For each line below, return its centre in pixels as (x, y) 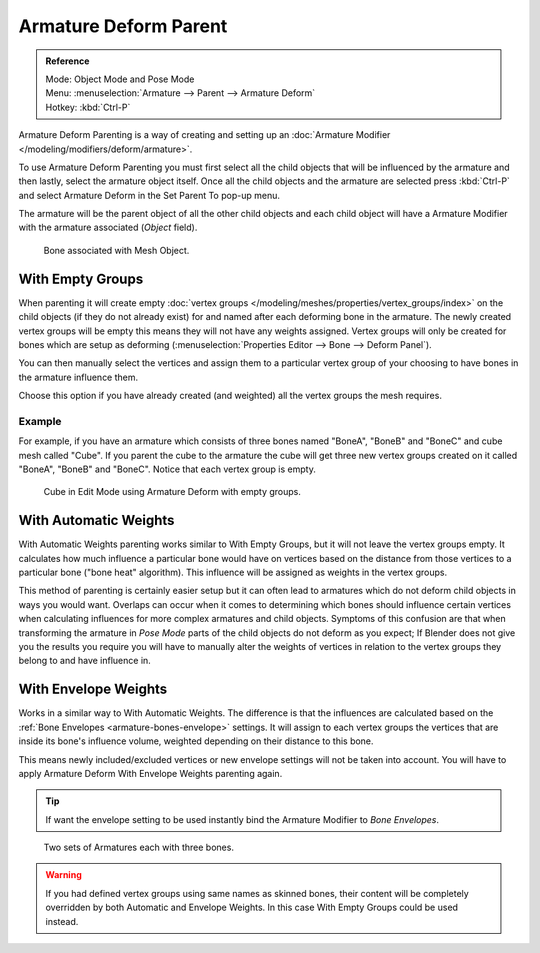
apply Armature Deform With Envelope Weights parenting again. (150, 773)
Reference (67, 61)
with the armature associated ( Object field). (108, 227)
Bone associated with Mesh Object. (116, 250)
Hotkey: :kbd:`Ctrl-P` (88, 107)
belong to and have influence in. (85, 661)
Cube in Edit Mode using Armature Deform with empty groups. (172, 492)
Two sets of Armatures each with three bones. (139, 847)
